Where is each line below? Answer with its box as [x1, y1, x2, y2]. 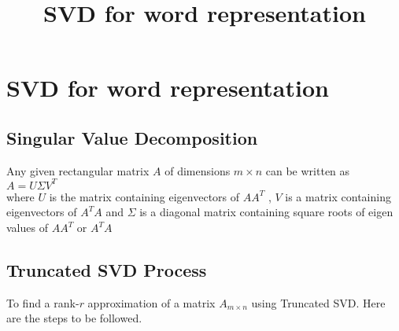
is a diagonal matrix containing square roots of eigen [139, 204, 393, 220]
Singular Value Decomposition [6, 125, 258, 149]
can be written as [265, 162, 350, 178]
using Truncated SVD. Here [251, 294, 386, 311]
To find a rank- [6, 294, 79, 311]
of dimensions [164, 162, 231, 178]
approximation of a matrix [87, 294, 216, 311]
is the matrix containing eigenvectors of [49, 188, 240, 204]
